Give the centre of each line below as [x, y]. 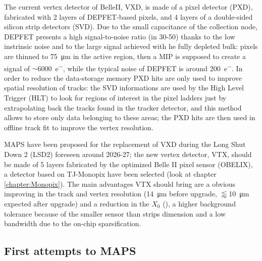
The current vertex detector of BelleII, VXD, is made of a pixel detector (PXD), [128, 7]
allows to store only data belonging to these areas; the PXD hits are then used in [130, 117]
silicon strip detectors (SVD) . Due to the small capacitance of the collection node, [131, 27]
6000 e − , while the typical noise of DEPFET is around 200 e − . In [140, 67]
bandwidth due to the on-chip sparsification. [73, 223]
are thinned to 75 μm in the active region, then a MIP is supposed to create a [125, 56]
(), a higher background [199, 203]
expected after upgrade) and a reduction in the [77, 203]
